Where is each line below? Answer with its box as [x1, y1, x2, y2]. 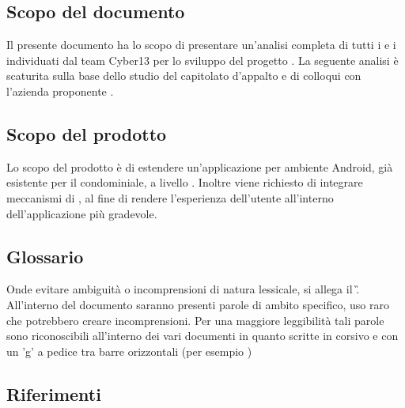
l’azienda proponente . [6, 82, 114, 99]
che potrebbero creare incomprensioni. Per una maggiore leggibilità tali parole [6, 312, 384, 328]
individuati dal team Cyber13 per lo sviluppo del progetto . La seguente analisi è [6, 51, 399, 68]
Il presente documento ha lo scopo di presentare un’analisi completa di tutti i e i [6, 36, 396, 53]
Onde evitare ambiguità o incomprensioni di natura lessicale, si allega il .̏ [6, 281, 360, 297]
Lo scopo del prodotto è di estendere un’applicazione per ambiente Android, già [6, 158, 393, 175]
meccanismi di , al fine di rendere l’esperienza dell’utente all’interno [6, 189, 334, 206]
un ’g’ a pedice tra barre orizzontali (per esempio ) [6, 342, 252, 359]
